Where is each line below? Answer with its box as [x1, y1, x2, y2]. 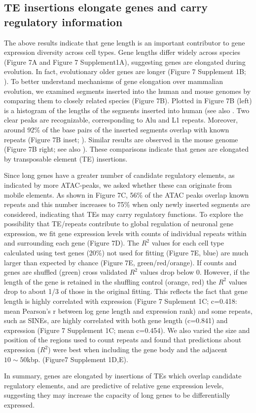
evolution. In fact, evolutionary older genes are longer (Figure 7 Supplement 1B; [4, 66, 246, 77]
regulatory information [4, 14, 123, 29]
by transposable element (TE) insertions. [4, 153, 128, 164]
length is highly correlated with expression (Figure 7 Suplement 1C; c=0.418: [4, 296, 237, 306]
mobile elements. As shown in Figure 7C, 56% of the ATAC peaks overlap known [4, 189, 249, 200]
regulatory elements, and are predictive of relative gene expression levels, [4, 380, 224, 390]
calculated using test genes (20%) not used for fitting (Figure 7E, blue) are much [4, 248, 249, 258]
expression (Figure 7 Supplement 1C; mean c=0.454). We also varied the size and [4, 325, 250, 335]
